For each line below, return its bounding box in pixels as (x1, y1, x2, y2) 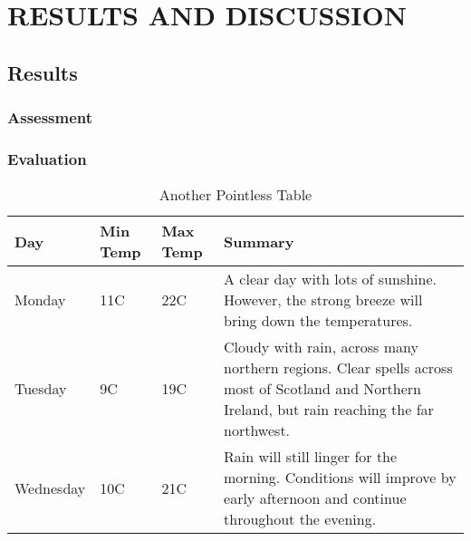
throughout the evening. (224, 508, 377, 530)
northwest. (224, 420, 291, 441)
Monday (14, 289, 66, 311)
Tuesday (14, 378, 67, 400)
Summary (224, 230, 294, 252)
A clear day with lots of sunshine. (224, 268, 437, 290)
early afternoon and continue (224, 488, 407, 509)
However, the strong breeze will (224, 289, 423, 311)
